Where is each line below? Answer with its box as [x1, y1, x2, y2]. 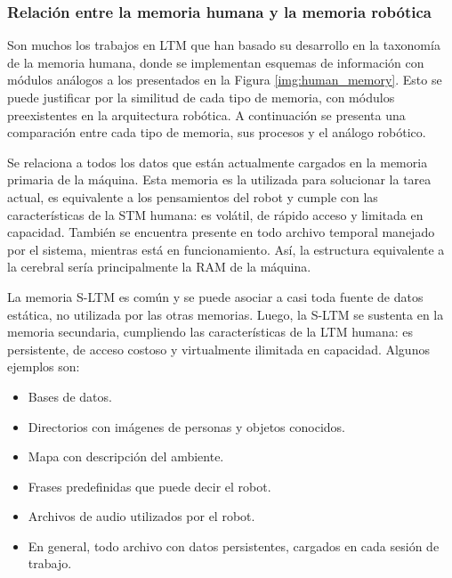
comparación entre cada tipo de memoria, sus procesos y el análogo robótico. [7, 123, 426, 142]
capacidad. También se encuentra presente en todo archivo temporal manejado [7, 223, 435, 241]
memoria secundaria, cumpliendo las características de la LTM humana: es [7, 322, 414, 341]
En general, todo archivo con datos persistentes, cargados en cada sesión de [28, 536, 440, 555]
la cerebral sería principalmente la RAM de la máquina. [7, 257, 311, 276]
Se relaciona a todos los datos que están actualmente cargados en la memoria [7, 152, 428, 171]
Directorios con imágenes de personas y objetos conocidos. [28, 417, 345, 436]
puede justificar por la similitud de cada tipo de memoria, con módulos [7, 88, 395, 106]
